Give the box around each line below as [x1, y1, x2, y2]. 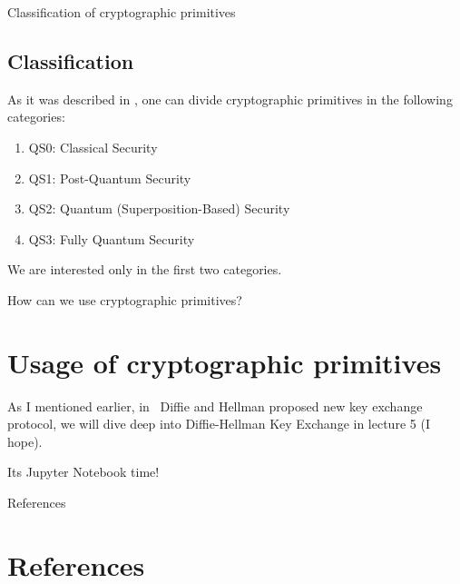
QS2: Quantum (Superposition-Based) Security [28, 199, 290, 218]
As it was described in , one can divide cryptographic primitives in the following [7, 89, 453, 108]
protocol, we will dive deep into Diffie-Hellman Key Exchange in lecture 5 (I [7, 414, 430, 433]
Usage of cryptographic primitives [7, 343, 442, 381]
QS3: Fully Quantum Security [28, 229, 195, 248]
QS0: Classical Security [28, 137, 158, 156]
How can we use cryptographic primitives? [7, 290, 242, 309]
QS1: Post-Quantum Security [28, 168, 191, 187]
